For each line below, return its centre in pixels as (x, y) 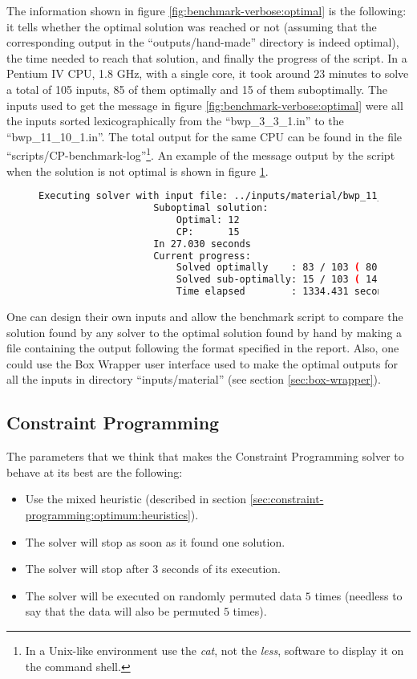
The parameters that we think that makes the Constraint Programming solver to (205, 456)
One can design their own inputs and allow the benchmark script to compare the (205, 317)
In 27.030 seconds (202, 244)
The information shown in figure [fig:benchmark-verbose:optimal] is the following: (206, 10)
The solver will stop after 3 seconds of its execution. (153, 569)
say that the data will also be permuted (123, 611)
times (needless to (358, 595)
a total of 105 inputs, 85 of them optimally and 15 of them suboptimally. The (197, 89)
